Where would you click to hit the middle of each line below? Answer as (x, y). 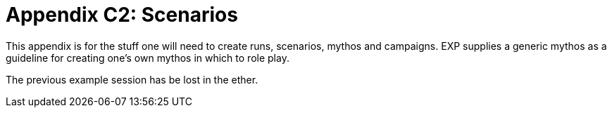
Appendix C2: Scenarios (122, 15)
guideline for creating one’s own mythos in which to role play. (148, 58)
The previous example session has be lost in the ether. (132, 79)
